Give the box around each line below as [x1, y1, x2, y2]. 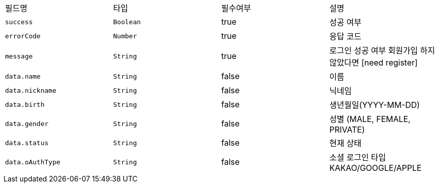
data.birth [5, 100, 45, 108]
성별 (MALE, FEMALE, [329, 114, 411, 124]
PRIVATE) [329, 124, 365, 135]
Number [113, 32, 137, 40]
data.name [5, 72, 41, 80]
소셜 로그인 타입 [329, 152, 386, 162]
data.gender [5, 119, 49, 128]
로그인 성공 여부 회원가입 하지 [329, 45, 435, 55]
